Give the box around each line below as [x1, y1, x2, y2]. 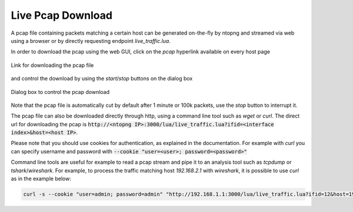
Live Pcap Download [11, 9, 113, 22]
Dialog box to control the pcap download [11, 88, 110, 95]
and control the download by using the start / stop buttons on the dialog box [11, 75, 193, 82]
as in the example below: [11, 175, 72, 182]
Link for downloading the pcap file [11, 62, 94, 69]
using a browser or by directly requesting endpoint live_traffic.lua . [11, 37, 171, 44]
